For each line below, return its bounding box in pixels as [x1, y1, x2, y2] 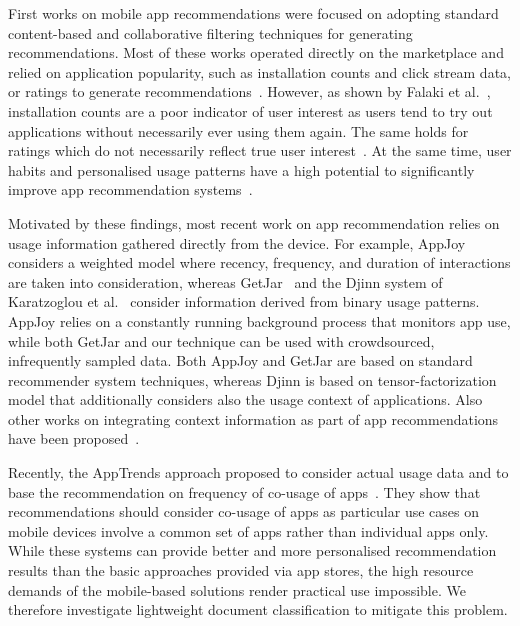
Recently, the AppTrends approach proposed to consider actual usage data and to [8, 462, 509, 483]
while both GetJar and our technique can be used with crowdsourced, [8, 330, 435, 351]
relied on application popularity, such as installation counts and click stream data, [8, 61, 511, 82]
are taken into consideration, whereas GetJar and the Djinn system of [8, 271, 443, 292]
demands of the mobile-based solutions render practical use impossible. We [8, 579, 466, 600]
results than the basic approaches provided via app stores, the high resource [8, 560, 474, 581]
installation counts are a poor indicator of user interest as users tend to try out [8, 100, 493, 121]
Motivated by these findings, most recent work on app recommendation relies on [8, 212, 500, 233]
